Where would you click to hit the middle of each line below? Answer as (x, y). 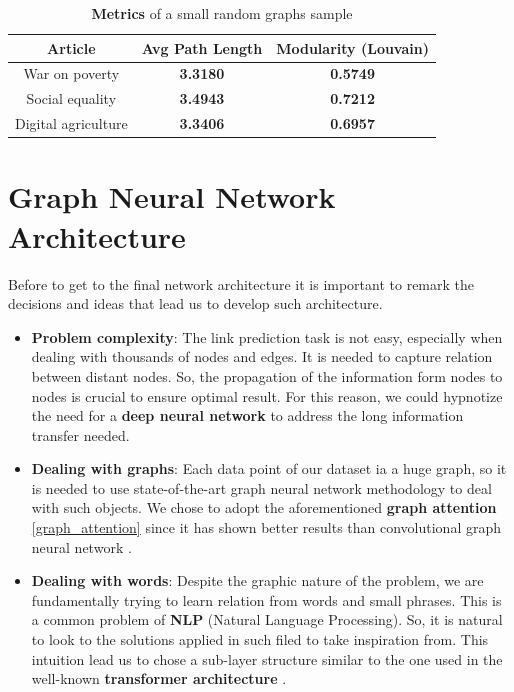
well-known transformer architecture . (159, 678)
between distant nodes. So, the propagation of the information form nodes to (267, 375)
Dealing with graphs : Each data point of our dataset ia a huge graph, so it (269, 468)
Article (71, 47)
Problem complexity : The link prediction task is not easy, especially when (267, 336)
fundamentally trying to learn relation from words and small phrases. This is (266, 599)
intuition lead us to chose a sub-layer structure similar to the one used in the (267, 658)
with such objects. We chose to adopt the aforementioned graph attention (264, 507)
